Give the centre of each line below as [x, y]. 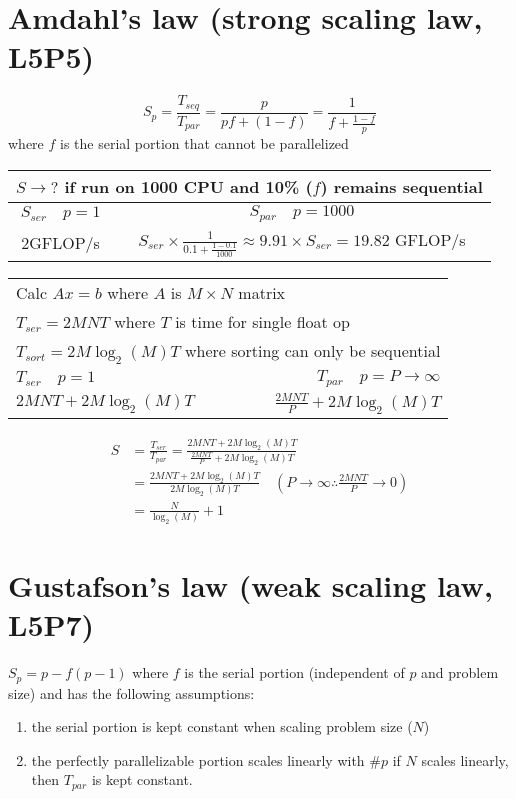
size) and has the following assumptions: [131, 692]
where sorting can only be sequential [312, 350]
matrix [262, 292]
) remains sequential [401, 186]
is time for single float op [263, 321]
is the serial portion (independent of [294, 672]
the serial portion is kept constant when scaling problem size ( [222, 726]
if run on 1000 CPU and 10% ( [188, 186]
